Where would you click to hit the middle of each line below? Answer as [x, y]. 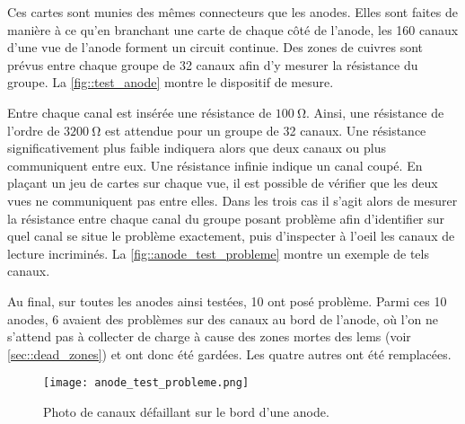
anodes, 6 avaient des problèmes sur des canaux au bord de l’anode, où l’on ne [223, 318]
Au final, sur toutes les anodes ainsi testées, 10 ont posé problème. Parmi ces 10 [227, 300]
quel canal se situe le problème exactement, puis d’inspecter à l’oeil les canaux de [231, 236]
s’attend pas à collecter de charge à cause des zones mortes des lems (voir [209, 336]
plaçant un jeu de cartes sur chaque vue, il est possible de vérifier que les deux [223, 183]
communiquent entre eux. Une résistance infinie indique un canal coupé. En [215, 165]
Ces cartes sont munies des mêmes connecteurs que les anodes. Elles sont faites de [232, 12]
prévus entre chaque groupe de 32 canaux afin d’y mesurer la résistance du [213, 64]
